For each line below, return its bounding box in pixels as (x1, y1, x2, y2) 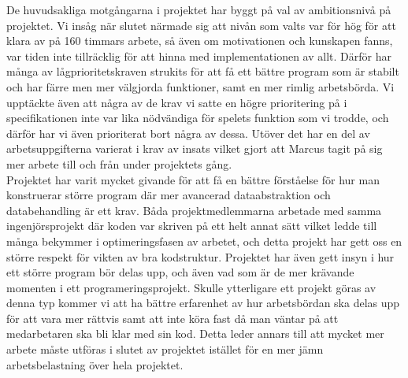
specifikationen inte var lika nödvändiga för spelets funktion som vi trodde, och (6, 109, 389, 126)
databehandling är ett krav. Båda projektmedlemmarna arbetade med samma (6, 202, 382, 218)
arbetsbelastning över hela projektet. (6, 356, 184, 372)
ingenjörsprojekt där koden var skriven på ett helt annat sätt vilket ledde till (6, 217, 377, 234)
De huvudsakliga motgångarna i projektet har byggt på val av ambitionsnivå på (6, 2, 391, 17)
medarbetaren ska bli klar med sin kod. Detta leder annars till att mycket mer (6, 325, 384, 342)
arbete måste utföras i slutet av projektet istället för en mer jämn (6, 341, 324, 358)
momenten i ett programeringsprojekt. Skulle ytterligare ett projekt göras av (6, 279, 376, 295)
